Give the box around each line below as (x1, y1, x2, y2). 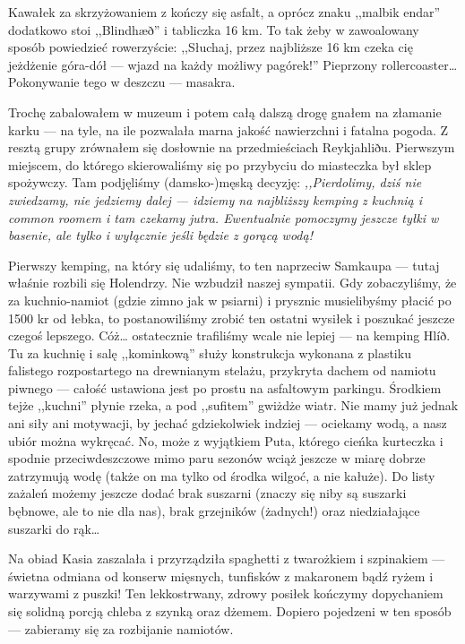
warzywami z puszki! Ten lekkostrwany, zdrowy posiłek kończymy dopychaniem (8, 584, 443, 603)
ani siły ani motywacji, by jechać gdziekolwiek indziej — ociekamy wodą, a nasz (8, 414, 447, 433)
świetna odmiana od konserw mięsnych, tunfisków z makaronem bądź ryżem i (8, 566, 434, 585)
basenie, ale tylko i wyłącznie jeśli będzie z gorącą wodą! (8, 226, 313, 245)
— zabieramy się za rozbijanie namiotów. (8, 619, 234, 638)
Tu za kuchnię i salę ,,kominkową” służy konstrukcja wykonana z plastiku (8, 343, 411, 362)
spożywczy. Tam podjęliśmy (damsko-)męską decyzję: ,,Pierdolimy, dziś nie (8, 173, 422, 192)
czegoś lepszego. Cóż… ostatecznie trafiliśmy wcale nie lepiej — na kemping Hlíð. (8, 326, 451, 345)
